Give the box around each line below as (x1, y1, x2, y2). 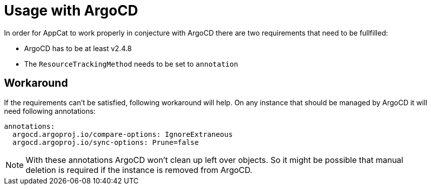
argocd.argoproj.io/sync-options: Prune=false (12, 138, 199, 146)
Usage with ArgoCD (4, 2, 138, 19)
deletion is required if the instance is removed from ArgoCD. (26, 164, 253, 175)
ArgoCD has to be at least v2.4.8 (24, 44, 132, 53)
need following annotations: (4, 106, 96, 115)
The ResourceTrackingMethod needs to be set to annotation (24, 59, 238, 68)
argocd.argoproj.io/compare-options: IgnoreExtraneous (12, 130, 233, 138)
